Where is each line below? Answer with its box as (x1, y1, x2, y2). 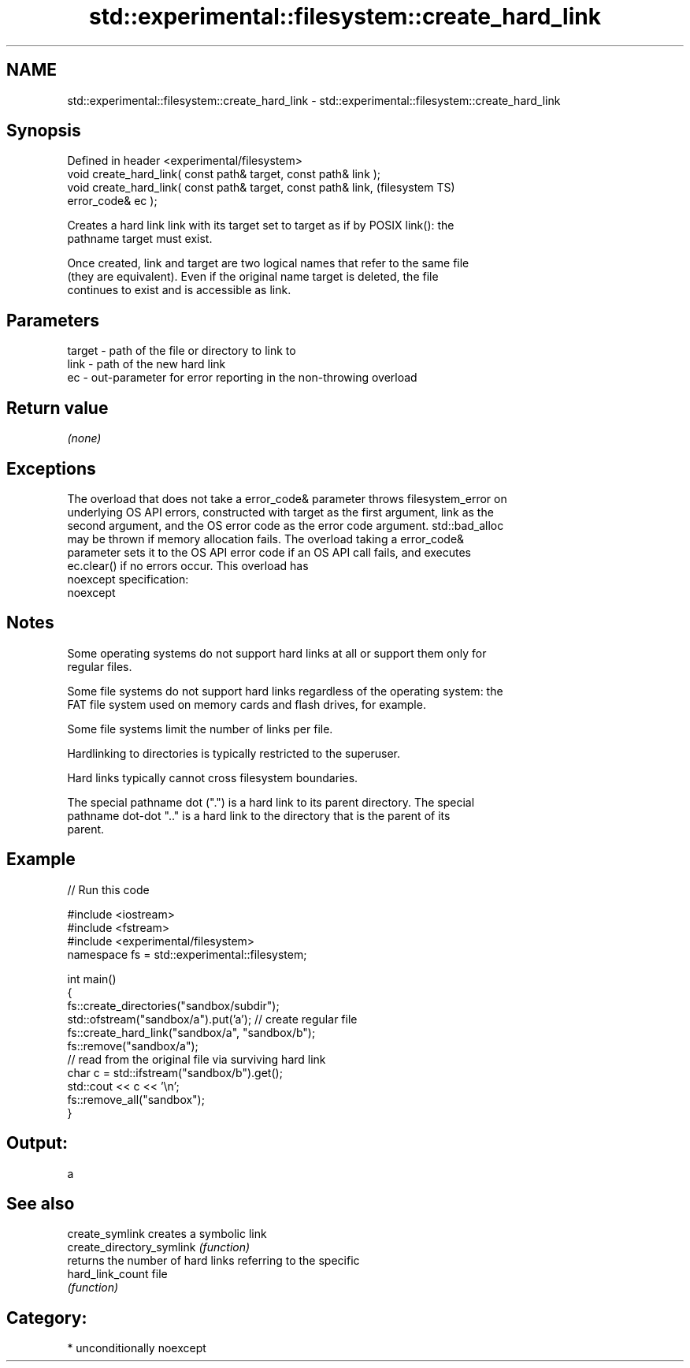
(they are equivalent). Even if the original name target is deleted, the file (67, 270, 439, 284)
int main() (67, 971, 117, 986)
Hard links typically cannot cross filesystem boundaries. (67, 770, 358, 785)
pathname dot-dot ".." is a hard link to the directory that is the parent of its (67, 808, 451, 822)
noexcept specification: (67, 572, 189, 586)
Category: (6, 1307, 87, 1328)
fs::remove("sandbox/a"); (67, 1038, 198, 1053)
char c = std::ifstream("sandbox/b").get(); (67, 1065, 283, 1079)
